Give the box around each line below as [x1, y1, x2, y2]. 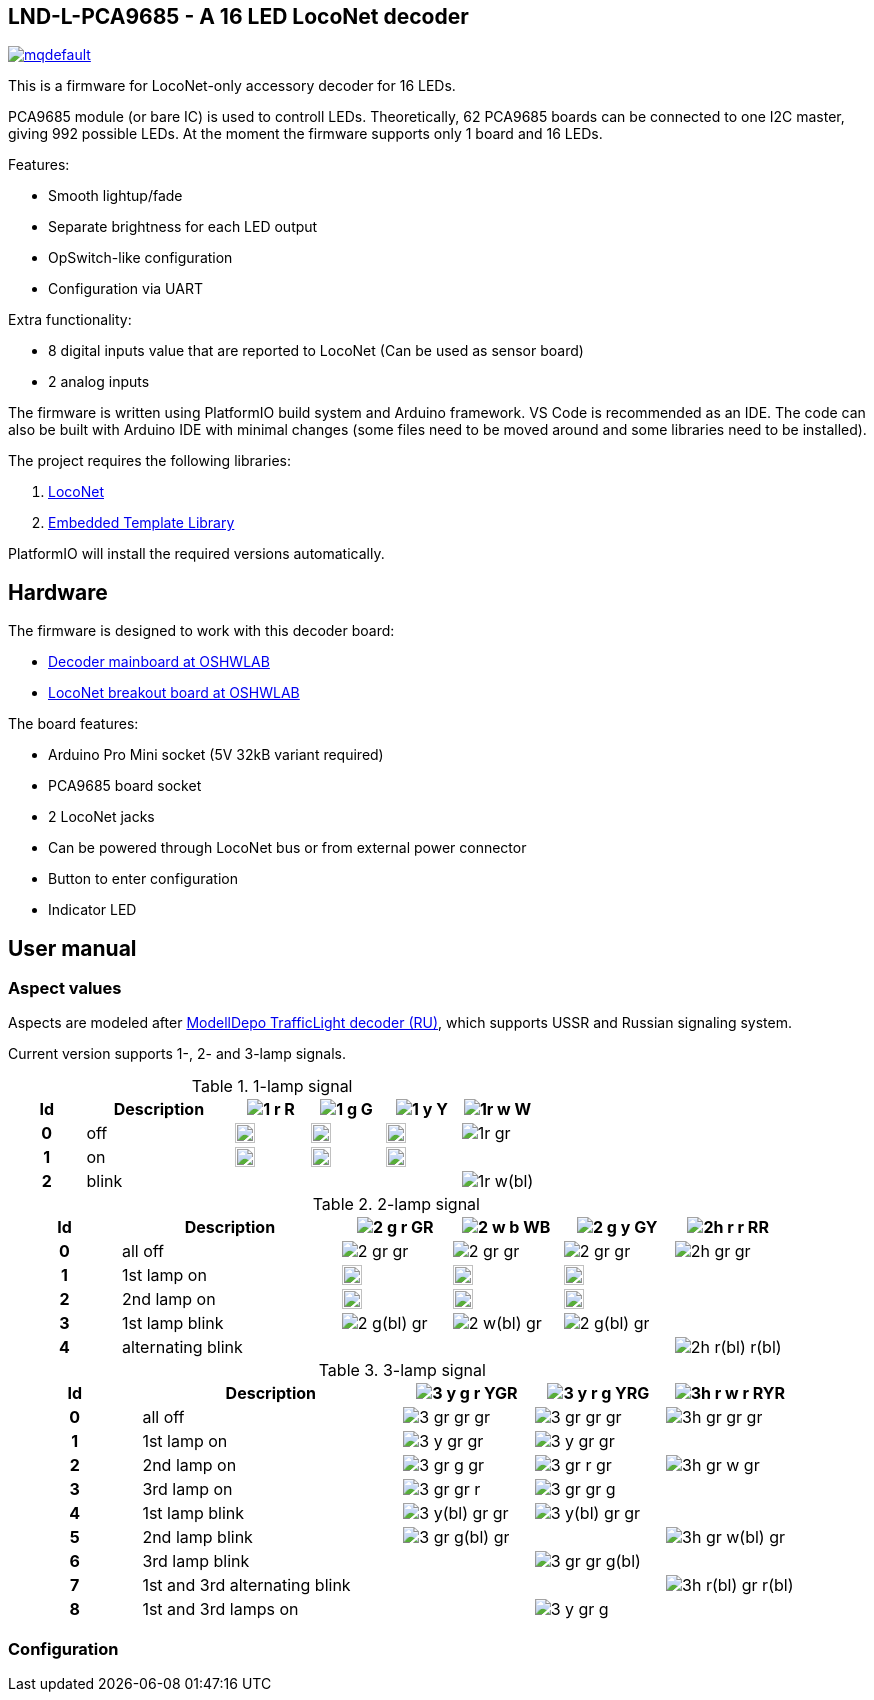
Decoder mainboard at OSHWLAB [48, 653, 270, 671]
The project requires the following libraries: [8, 452, 292, 470]
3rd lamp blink [142, 1551, 250, 1572]
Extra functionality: [8, 311, 132, 329]
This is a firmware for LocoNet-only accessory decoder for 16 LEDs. [8, 77, 456, 95]
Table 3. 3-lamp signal [318, 1360, 486, 1381]
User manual [8, 935, 137, 961]
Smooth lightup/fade [48, 187, 183, 205]
